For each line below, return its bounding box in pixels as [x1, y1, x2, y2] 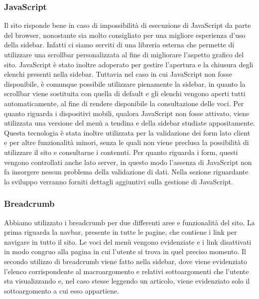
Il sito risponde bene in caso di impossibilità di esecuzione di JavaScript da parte [4, 20, 251, 30]
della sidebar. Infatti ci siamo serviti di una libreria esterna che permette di [4, 39, 235, 50]
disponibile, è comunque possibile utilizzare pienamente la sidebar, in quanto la [4, 78, 246, 89]
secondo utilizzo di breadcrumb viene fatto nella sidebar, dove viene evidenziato [4, 256, 247, 266]
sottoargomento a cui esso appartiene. [4, 285, 119, 296]
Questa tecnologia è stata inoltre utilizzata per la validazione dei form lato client [4, 127, 251, 138]
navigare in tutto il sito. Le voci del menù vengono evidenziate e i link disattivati [4, 236, 252, 247]
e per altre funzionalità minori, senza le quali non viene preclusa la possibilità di [4, 137, 249, 148]
